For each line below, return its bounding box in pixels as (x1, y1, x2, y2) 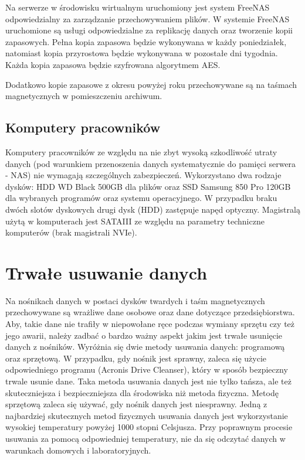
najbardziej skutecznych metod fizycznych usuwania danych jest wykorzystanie (5, 409, 288, 421)
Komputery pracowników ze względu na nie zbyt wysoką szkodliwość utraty (5, 145, 277, 158)
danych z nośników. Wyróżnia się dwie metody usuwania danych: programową (5, 340, 285, 353)
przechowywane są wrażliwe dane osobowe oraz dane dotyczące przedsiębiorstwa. (5, 306, 295, 318)
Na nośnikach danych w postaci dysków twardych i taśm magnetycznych (5, 294, 265, 306)
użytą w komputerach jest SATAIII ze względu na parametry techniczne (5, 214, 265, 227)
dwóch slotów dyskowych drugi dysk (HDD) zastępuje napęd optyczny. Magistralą (5, 203, 300, 215)
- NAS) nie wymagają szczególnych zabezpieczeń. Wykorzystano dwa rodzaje (5, 169, 282, 181)
